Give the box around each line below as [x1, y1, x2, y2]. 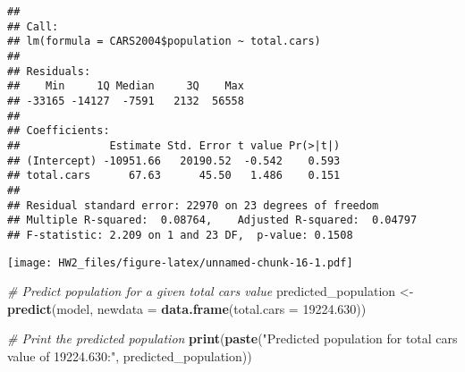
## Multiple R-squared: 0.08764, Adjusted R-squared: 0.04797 [7, 214, 418, 227]
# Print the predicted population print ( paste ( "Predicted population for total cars [7, 329, 458, 348]
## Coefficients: [7, 124, 110, 138]
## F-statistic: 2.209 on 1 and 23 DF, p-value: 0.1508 [7, 228, 353, 241]
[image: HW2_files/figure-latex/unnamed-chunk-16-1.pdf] [7, 256, 353, 269]
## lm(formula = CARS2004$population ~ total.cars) [7, 35, 321, 48]
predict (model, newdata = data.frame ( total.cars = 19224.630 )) [7, 299, 367, 317]
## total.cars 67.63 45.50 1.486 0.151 [7, 169, 341, 182]
